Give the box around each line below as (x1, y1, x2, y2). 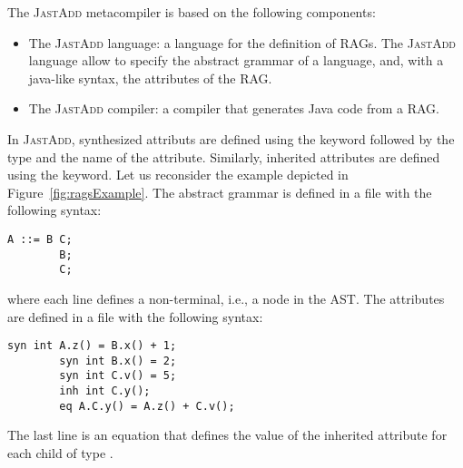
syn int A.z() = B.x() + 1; (7, 339, 177, 353)
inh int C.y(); (59, 385, 151, 398)
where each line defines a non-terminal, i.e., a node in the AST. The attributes (7, 288, 445, 307)
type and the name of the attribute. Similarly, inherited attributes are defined (7, 147, 440, 166)
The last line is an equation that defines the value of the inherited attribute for (7, 425, 448, 444)
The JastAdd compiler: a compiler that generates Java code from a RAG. (28, 99, 439, 118)
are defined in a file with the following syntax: (7, 307, 263, 326)
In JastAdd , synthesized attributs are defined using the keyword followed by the (7, 129, 455, 148)
